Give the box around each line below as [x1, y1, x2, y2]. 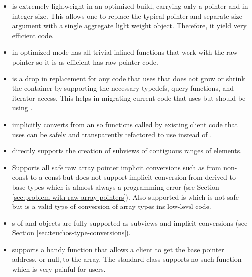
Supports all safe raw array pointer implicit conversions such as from [12, 162, 221, 172]
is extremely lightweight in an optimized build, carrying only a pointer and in [12, 1, 248, 11]
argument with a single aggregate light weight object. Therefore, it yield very [12, 20, 247, 31]
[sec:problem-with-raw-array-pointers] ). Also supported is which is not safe [12, 191, 239, 202]
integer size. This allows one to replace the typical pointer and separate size [12, 10, 243, 21]
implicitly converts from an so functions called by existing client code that [12, 119, 238, 129]
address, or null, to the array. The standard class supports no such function [12, 254, 242, 264]
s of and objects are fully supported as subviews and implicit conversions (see [12, 217, 248, 228]
